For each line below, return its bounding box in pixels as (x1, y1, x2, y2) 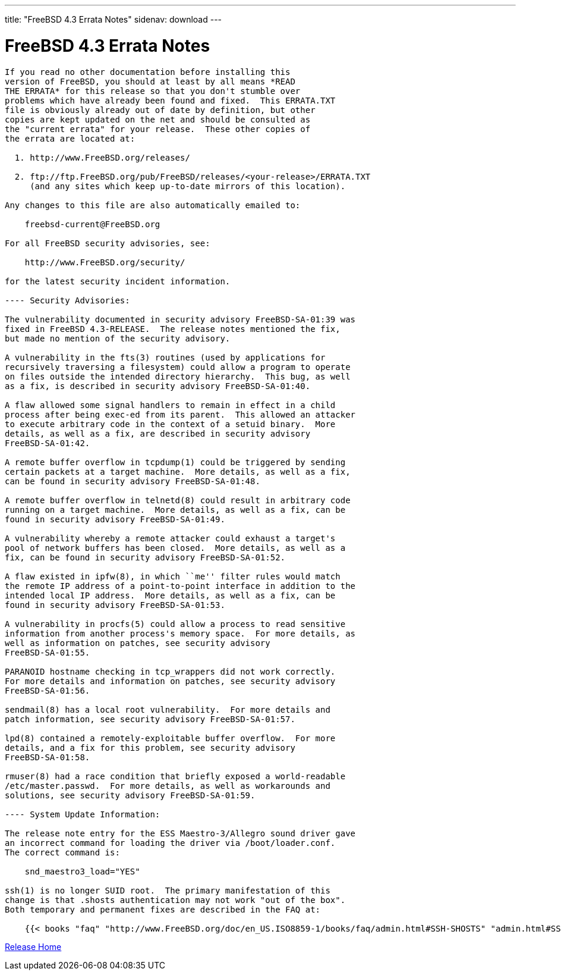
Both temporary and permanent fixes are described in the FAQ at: (5, 904, 321, 914)
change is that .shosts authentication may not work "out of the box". (5, 895, 346, 905)
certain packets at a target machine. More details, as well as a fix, (5, 466, 351, 476)
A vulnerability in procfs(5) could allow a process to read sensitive (5, 619, 346, 629)
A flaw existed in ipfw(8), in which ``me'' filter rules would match (5, 571, 341, 581)
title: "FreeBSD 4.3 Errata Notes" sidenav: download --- (5, 14, 222, 24)
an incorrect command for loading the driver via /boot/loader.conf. (5, 838, 336, 848)
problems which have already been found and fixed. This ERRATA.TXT (5, 95, 336, 105)
